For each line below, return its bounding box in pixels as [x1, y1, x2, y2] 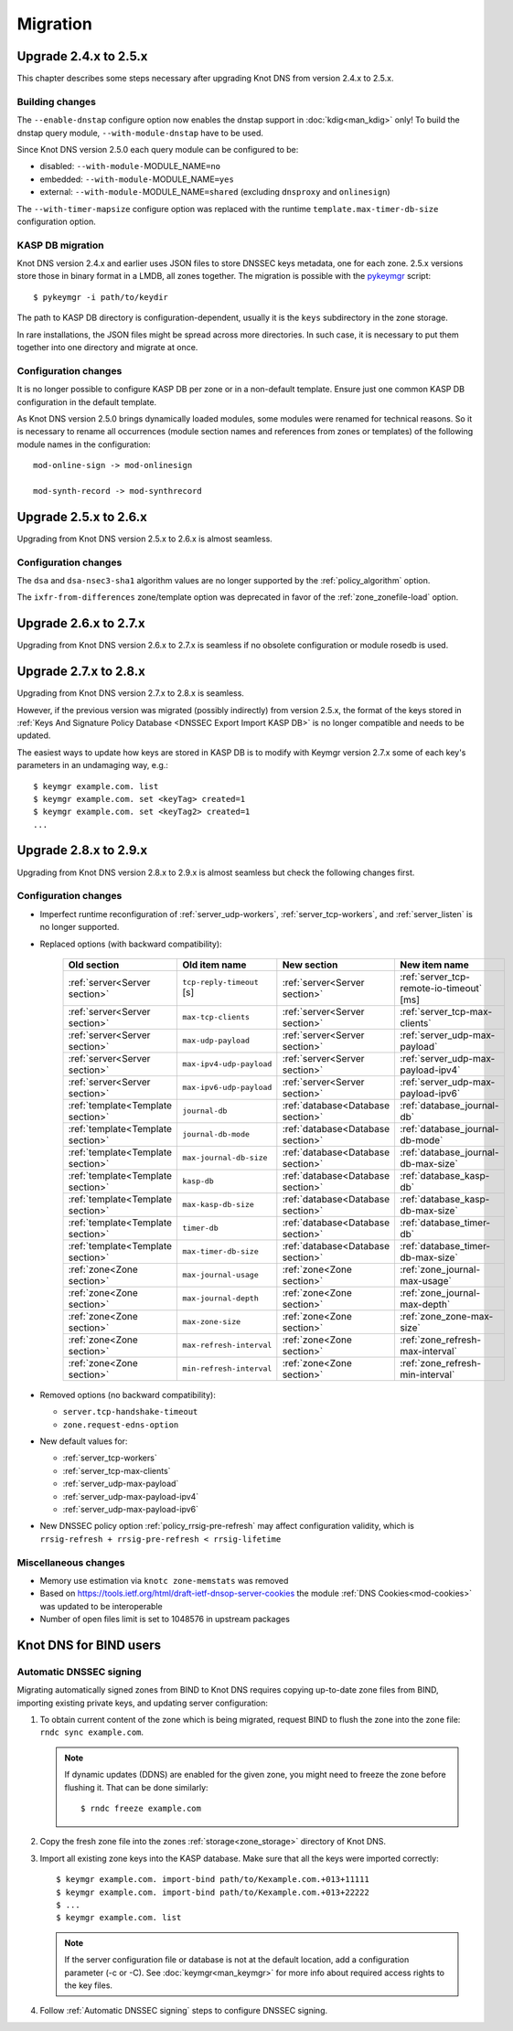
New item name [399, 958, 470, 971]
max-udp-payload [182, 1036, 251, 1046]
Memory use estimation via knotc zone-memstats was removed [39, 1575, 289, 1586]
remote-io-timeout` [399, 981, 483, 994]
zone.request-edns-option [62, 1419, 179, 1430]
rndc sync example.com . [39, 1726, 144, 1737]
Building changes [16, 95, 96, 108]
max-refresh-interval [182, 1341, 273, 1351]
